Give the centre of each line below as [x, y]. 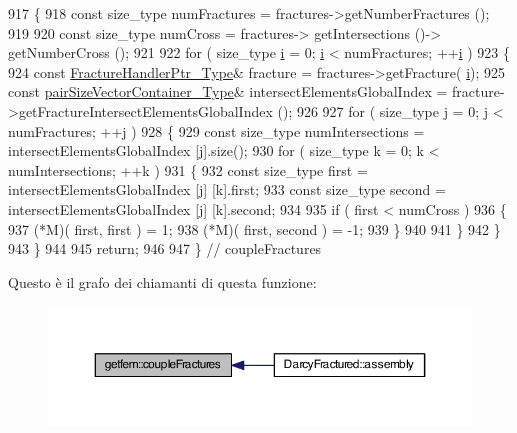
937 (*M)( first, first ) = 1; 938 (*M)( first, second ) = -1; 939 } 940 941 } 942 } [254, 228]
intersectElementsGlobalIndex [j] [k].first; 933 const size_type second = [227, 189]
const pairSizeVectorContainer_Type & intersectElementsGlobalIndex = [228, 91]
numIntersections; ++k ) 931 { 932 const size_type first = [188, 169]
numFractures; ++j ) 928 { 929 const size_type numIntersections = [216, 130]
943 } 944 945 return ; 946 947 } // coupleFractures [165, 248]
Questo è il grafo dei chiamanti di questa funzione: [162, 281]
